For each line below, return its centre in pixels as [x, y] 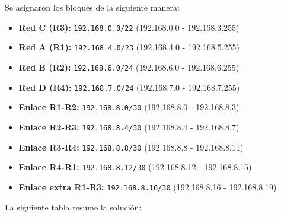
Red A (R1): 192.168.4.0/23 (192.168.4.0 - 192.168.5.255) [129, 47]
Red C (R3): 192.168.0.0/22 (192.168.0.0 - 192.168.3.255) [129, 27]
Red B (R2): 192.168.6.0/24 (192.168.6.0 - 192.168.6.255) [129, 67]
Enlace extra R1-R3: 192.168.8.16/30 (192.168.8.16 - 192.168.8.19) [148, 186]
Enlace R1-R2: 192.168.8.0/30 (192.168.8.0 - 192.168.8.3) [129, 107]
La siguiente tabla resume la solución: [73, 207]
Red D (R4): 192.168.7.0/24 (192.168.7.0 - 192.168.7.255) [129, 87]
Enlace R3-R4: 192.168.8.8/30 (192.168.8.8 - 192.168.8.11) [131, 147]
